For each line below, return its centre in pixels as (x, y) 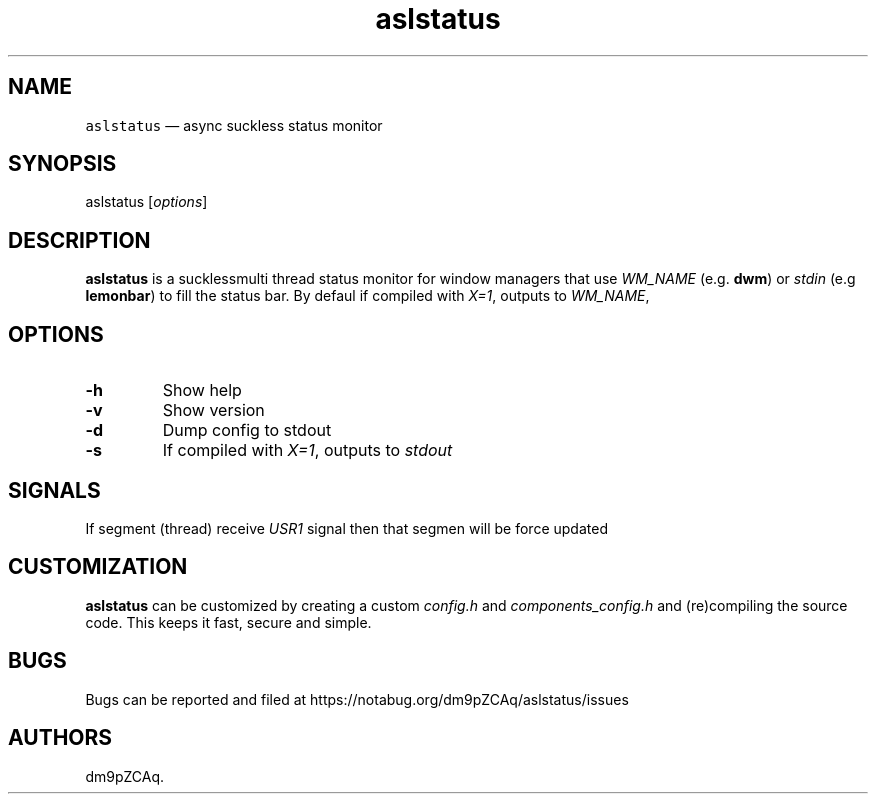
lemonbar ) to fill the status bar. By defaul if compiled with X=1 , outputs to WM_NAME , (367, 296)
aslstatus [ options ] (146, 202)
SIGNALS (54, 490)
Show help (202, 390)
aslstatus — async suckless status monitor (234, 125)
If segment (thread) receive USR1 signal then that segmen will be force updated (346, 528)
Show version (213, 410)
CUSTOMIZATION (98, 567)
